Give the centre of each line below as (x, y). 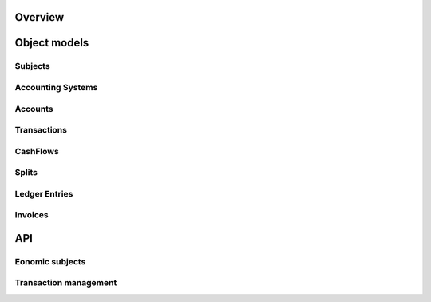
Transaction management (66, 283)
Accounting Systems (56, 87)
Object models (52, 43)
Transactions (41, 130)
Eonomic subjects (50, 261)
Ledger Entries (44, 193)
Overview (40, 17)
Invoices (32, 215)
